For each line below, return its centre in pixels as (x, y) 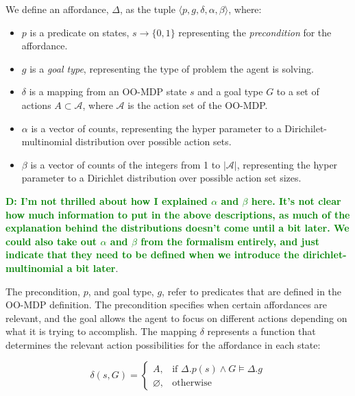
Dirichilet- (306, 128)
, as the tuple (147, 9)
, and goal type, (121, 291)
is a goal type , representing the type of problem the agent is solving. (172, 68)
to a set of (298, 91)
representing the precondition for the (255, 32)
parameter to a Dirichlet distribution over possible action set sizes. (161, 178)
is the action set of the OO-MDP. (198, 104)
